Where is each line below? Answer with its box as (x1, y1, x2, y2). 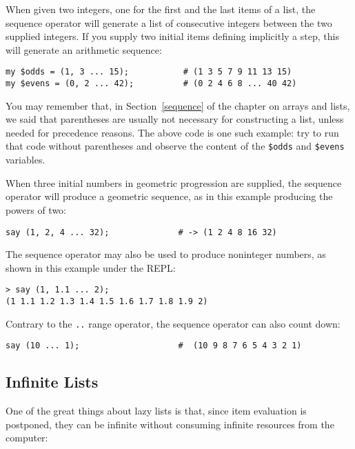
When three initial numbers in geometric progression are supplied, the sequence (6, 175, 342, 190)
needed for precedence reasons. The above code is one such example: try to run (6, 125, 339, 139)
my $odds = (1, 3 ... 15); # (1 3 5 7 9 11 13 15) (6, 67, 292, 77)
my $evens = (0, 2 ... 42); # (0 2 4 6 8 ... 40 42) (6, 79, 297, 89)
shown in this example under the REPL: (6, 260, 176, 275)
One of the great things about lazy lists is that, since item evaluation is (6, 403, 307, 418)
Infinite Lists (6, 371, 99, 392)
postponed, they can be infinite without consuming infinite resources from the (6, 417, 334, 431)
